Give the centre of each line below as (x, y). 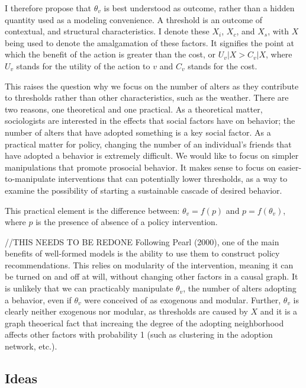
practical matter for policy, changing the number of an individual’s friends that (148, 144)
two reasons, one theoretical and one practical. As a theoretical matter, (134, 109)
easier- (290, 167)
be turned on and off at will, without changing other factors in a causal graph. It (152, 276)
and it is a (279, 311)
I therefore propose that (48, 8)
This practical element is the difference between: (92, 210)
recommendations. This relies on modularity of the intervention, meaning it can (149, 264)
